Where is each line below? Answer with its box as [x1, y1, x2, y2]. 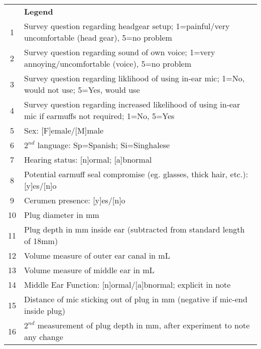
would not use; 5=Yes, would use [24, 84, 140, 95]
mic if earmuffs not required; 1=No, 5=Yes [24, 110, 175, 122]
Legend [24, 6, 53, 17]
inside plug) [24, 305, 65, 316]
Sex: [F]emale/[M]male [24, 125, 104, 136]
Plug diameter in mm [24, 209, 99, 220]
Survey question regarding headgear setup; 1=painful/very [24, 20, 230, 32]
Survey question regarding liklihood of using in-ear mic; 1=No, [24, 72, 245, 84]
